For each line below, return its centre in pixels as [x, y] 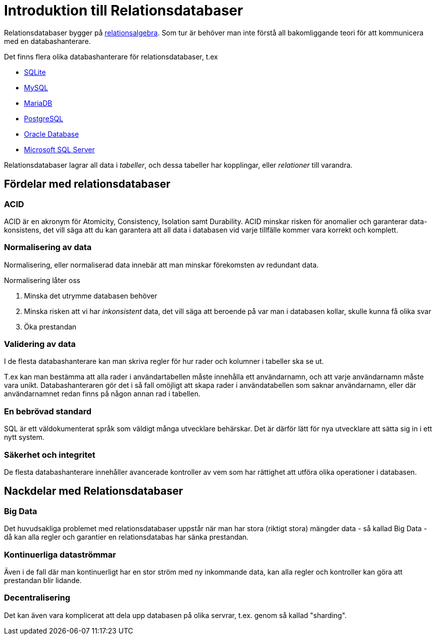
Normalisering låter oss [42, 280]
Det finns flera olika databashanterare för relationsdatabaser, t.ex [111, 56]
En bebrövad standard [48, 411]
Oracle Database [51, 134]
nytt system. [24, 437]
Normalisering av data [48, 247]
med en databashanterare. [47, 41]
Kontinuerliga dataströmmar [60, 554]
